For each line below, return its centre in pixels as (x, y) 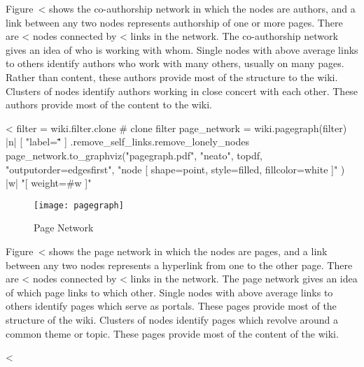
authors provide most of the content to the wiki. (109, 105)
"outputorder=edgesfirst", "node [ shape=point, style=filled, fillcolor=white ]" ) (175, 169)
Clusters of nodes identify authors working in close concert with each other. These (182, 91)
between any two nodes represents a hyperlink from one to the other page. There (179, 265)
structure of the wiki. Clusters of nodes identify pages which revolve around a (172, 319)
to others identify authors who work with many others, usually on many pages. (175, 63)
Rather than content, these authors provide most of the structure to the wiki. (172, 77)
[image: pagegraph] (79, 205)
